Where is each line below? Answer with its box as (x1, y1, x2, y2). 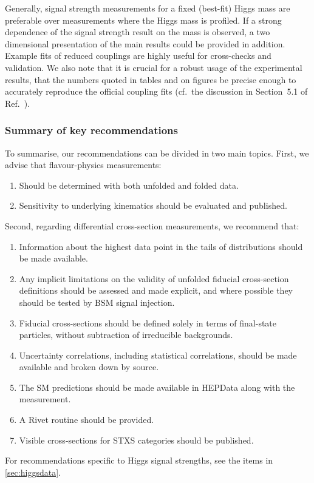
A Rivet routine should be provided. (19, 413, 154, 426)
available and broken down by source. (19, 360, 159, 373)
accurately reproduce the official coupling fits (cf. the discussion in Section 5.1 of (5, 85, 308, 98)
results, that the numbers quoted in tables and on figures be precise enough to (5, 73, 296, 86)
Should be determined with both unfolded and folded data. (19, 178, 239, 191)
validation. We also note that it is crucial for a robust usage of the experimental (5, 61, 302, 73)
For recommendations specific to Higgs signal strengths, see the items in (5, 454, 273, 467)
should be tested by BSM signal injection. (19, 296, 175, 308)
